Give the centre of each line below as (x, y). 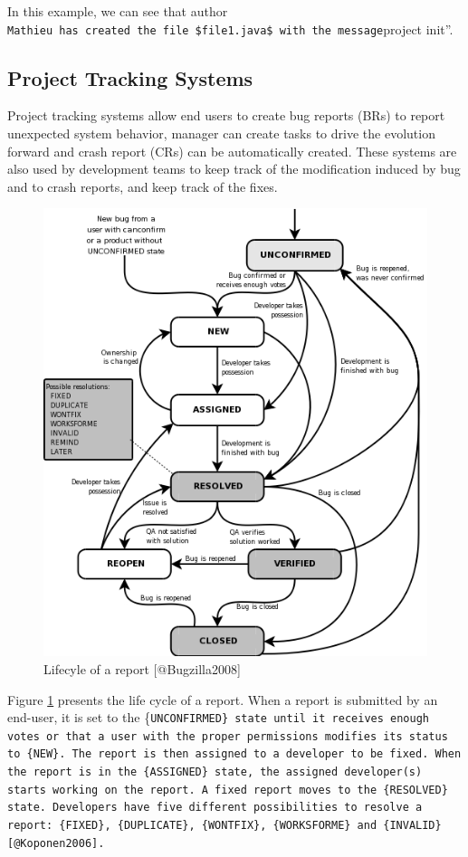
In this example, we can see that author (118, 11)
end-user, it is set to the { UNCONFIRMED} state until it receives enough (218, 717)
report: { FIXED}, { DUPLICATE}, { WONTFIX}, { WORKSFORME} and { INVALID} (224, 826)
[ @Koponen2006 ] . (56, 843)
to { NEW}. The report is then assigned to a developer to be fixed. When (234, 754)
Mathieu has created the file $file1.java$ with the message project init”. (230, 29)
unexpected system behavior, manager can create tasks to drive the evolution (221, 133)
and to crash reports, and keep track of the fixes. (143, 186)
